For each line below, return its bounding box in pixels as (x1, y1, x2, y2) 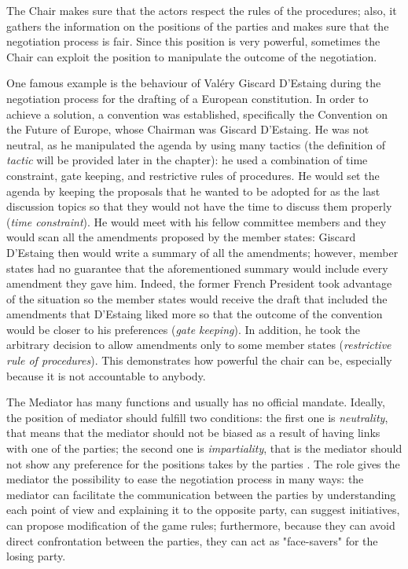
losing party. (6, 548, 66, 564)
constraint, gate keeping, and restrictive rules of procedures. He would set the (6, 167, 380, 183)
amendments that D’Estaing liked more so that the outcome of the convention (6, 306, 383, 322)
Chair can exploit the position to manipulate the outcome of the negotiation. (6, 48, 377, 64)
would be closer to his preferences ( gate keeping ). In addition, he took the (6, 321, 361, 337)
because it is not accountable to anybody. (6, 367, 206, 384)
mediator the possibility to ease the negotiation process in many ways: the (6, 471, 364, 487)
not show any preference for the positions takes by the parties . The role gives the (6, 455, 400, 472)
